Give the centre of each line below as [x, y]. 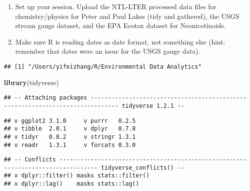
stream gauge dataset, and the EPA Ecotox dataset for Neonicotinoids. [120, 25]
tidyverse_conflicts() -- [143, 168]
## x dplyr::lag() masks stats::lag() [72, 184]
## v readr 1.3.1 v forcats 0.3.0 [70, 145]
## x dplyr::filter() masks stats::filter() [77, 176]
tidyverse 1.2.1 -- [153, 106]
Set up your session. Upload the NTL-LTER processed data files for [116, 6]
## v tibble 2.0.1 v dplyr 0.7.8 [70, 129]
